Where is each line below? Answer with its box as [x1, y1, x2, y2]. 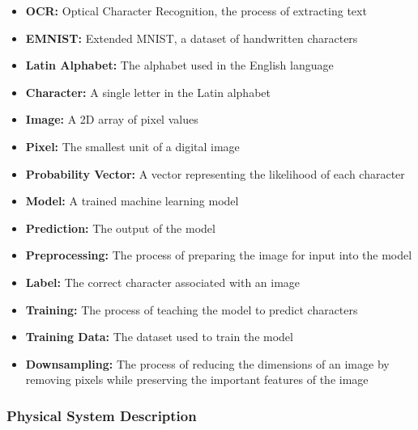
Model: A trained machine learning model [25, 192, 239, 209]
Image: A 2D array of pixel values [25, 111, 198, 128]
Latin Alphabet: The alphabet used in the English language [25, 57, 334, 74]
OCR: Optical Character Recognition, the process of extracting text [25, 2, 367, 19]
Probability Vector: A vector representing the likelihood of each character [25, 165, 405, 182]
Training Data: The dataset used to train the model [25, 328, 293, 345]
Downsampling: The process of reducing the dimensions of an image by [25, 355, 390, 372]
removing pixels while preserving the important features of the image [25, 371, 369, 388]
